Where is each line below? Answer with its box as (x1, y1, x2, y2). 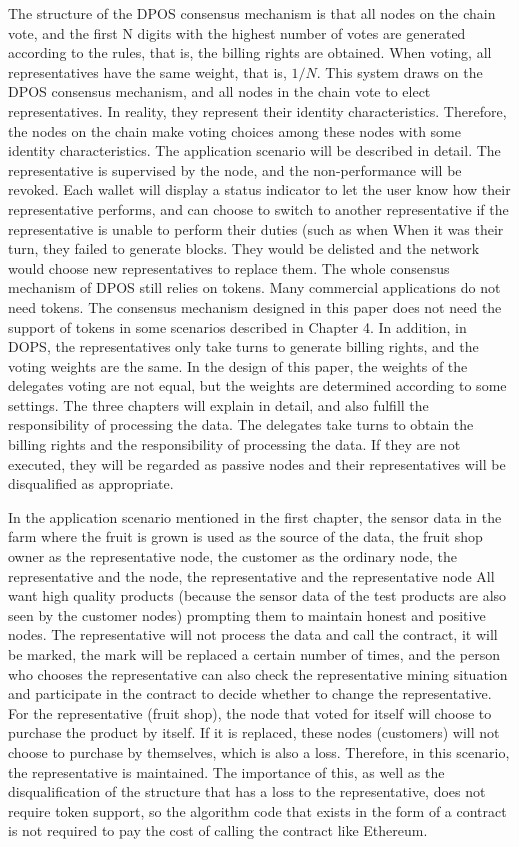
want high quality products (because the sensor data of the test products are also (8, 585, 507, 606)
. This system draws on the (316, 61, 483, 82)
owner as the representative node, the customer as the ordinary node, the (8, 546, 457, 567)
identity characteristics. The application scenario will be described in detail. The (8, 140, 501, 161)
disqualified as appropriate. (8, 473, 174, 494)
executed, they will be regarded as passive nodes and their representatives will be (8, 453, 506, 474)
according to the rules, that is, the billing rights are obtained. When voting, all (8, 42, 492, 63)
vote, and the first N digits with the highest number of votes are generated (8, 22, 466, 43)
